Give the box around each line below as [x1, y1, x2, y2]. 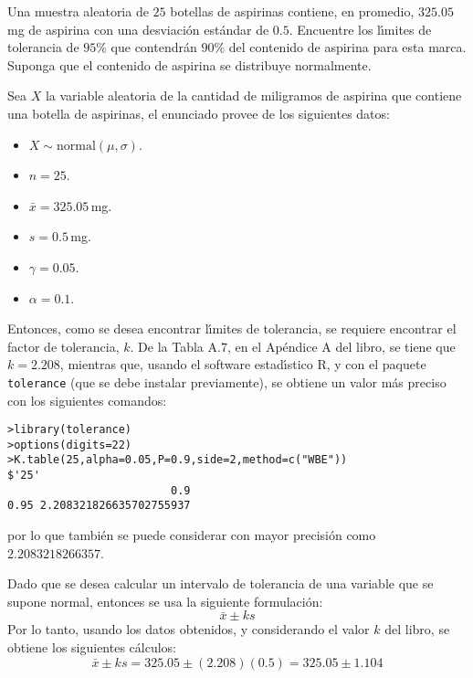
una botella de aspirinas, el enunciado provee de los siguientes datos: [7, 103, 390, 122]
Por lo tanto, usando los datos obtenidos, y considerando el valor [7, 620, 370, 639]
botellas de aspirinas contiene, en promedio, [170, 2, 415, 20]
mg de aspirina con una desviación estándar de [7, 19, 269, 38]
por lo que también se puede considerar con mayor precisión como [7, 525, 376, 545]
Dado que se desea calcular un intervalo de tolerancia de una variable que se [7, 574, 434, 593]
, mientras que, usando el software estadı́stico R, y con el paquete [59, 355, 426, 374]
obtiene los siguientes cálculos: [7, 638, 177, 657]
